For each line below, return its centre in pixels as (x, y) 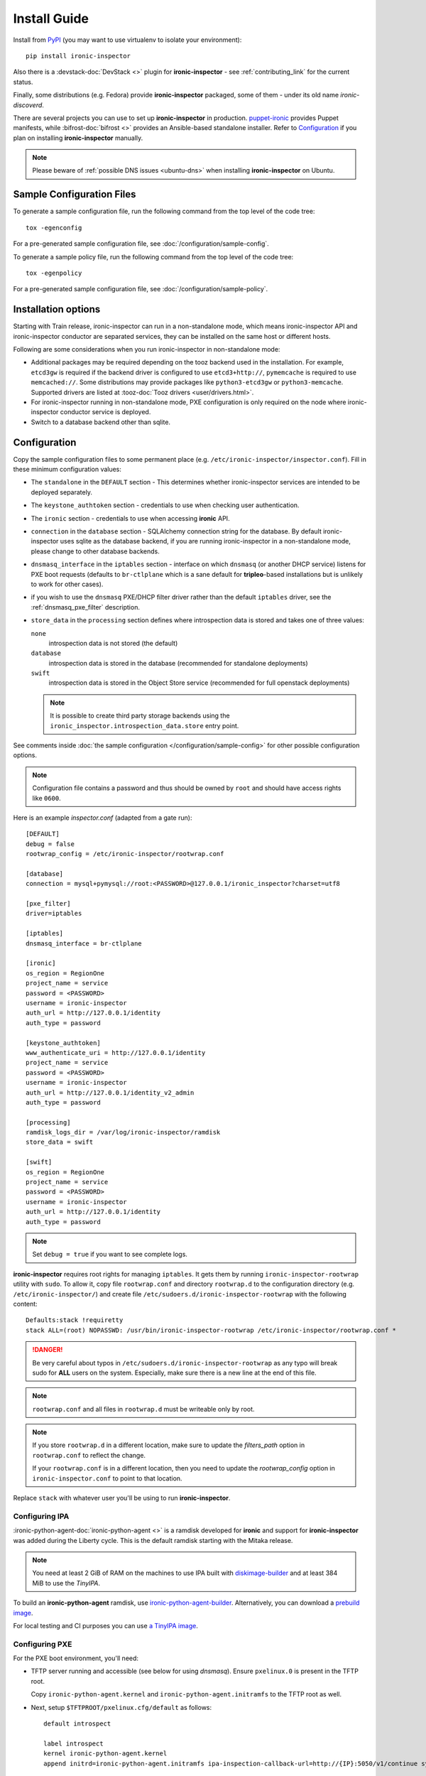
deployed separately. (61, 492)
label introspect (73, 1743)
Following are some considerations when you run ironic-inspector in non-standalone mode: (147, 349)
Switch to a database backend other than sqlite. (100, 422)
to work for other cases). (67, 584)
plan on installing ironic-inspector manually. (78, 138)
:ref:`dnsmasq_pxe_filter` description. (85, 607)
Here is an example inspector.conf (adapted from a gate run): (103, 818)
